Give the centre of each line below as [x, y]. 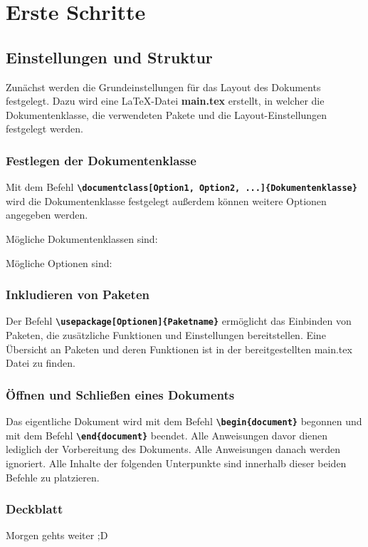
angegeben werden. [47, 215]
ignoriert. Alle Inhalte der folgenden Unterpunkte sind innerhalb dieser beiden [176, 463]
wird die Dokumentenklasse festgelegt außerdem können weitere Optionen [166, 200]
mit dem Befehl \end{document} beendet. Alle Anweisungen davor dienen [167, 435]
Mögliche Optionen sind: [59, 262]
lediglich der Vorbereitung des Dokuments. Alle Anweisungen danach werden [173, 449]
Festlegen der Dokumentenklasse [101, 160]
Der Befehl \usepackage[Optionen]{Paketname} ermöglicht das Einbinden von [179, 321]
